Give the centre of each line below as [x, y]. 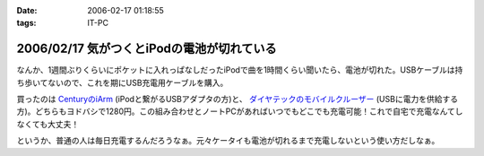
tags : [26, 23]
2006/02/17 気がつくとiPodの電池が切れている [147, 49]
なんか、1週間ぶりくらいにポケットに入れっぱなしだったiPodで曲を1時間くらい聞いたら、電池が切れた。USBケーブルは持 [240, 70]
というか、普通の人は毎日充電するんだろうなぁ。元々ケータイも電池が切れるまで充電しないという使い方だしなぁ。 [228, 141]
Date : [27, 10]
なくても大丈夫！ [48, 124]
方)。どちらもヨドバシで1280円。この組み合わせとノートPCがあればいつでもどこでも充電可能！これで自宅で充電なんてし [240, 111]
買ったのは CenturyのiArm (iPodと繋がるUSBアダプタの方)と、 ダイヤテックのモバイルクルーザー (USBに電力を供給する [238, 100]
